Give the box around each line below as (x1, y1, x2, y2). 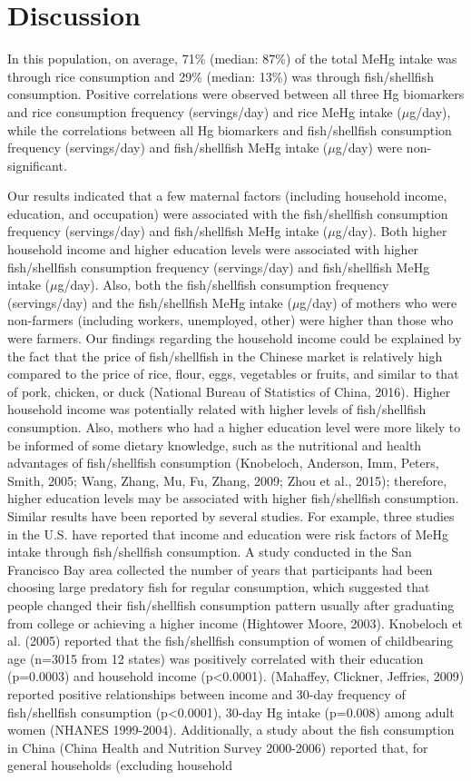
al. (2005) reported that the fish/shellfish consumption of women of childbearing (7, 631, 454, 650)
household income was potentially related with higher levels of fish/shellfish (7, 400, 427, 419)
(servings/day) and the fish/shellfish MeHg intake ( (7, 292, 292, 311)
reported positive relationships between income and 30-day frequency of (7, 684, 406, 703)
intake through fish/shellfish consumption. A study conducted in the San (7, 542, 412, 561)
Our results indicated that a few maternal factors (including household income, (7, 186, 447, 205)
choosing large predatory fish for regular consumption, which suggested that (7, 578, 430, 597)
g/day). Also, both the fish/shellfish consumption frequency (57, 275, 389, 294)
